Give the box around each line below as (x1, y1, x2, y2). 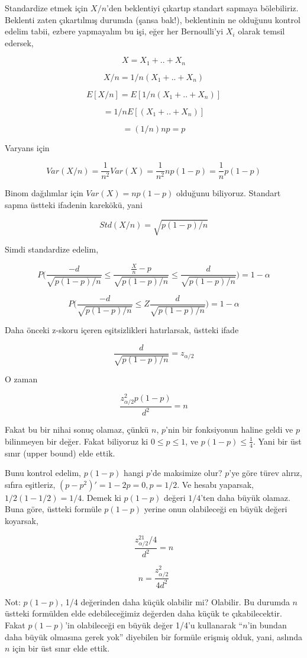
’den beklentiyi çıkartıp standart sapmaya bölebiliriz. (106, 2, 299, 14)
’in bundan (247, 619, 287, 631)
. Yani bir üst (253, 435, 302, 447)
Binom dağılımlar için (5, 187, 83, 199)
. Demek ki (82, 491, 121, 503)
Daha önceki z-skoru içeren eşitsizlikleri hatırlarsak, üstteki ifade (5, 324, 239, 336)
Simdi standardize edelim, (5, 243, 99, 255)
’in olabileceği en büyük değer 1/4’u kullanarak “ (65, 619, 243, 631)
